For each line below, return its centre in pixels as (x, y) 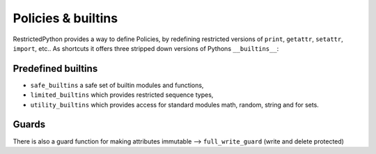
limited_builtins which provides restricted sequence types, (122, 95)
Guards (29, 124)
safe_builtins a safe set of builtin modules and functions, (117, 85)
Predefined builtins (55, 69)
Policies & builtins (65, 18)
